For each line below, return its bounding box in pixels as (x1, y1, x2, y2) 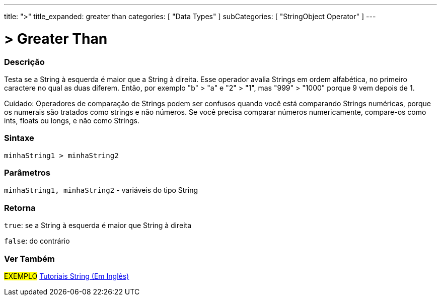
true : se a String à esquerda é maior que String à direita (4, 221, 192, 230)
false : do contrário (4, 237, 70, 246)
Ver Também (4, 253, 55, 264)
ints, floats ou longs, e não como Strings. (4, 116, 140, 125)
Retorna (4, 202, 36, 213)
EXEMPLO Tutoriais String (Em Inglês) (4, 271, 129, 280)
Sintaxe (4, 133, 34, 143)
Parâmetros (4, 168, 50, 178)
